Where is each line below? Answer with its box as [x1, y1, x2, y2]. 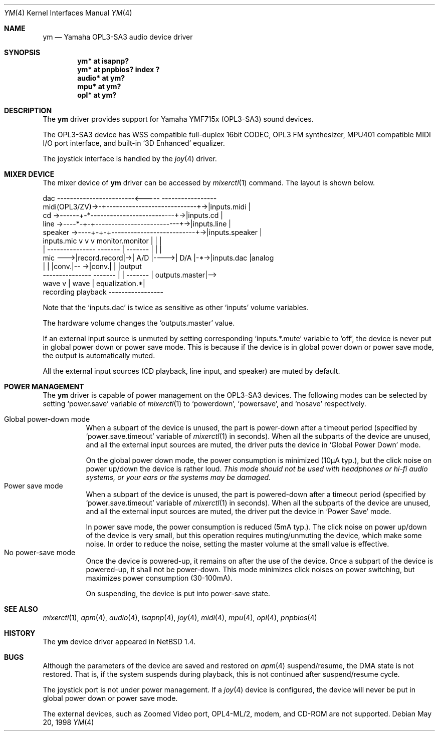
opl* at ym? [77, 91, 117, 99]
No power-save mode [4, 548, 76, 557]
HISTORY [4, 629, 36, 637]
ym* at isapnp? [77, 57, 129, 65]
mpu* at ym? [77, 82, 121, 91]
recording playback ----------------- [43, 288, 163, 296]
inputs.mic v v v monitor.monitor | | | [43, 236, 162, 245]
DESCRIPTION [4, 106, 52, 115]
